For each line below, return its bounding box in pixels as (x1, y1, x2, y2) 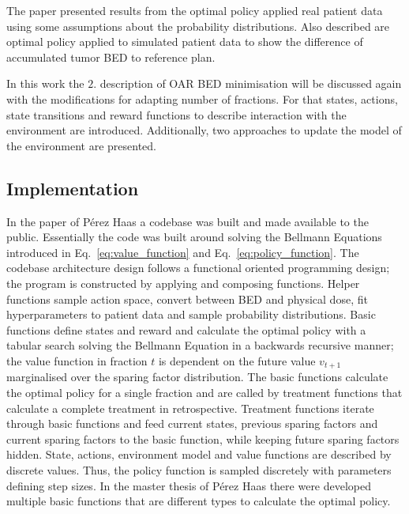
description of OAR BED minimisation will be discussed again (99, 75, 402, 92)
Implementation (6, 176, 139, 200)
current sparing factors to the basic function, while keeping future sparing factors (6, 430, 400, 447)
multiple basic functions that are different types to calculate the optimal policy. (6, 493, 391, 509)
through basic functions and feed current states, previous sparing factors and (6, 415, 378, 432)
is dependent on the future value (158, 352, 316, 368)
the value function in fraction (6, 352, 148, 368)
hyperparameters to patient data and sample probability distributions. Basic (6, 306, 376, 323)
